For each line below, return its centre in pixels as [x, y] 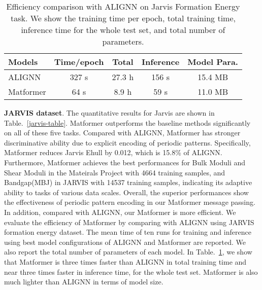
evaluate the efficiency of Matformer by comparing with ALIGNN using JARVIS [129, 222]
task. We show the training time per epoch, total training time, [123, 18]
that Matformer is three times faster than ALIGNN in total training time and [125, 261]
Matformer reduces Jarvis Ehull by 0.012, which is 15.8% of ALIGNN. [113, 152]
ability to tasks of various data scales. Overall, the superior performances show [126, 192]
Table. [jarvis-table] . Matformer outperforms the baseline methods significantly [127, 122]
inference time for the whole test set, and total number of [123, 30]
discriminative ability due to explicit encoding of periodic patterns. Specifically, [127, 142]
